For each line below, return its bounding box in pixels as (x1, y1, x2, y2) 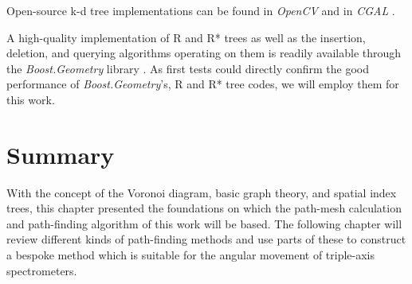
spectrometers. (6, 262, 77, 278)
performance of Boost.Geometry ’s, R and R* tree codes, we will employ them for (6, 76, 399, 92)
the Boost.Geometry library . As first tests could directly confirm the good (6, 60, 369, 76)
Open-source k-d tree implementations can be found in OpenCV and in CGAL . (6, 2, 395, 18)
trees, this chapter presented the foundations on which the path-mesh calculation (6, 200, 402, 216)
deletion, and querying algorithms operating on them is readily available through (6, 45, 402, 61)
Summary (6, 138, 115, 170)
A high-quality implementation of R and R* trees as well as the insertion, (6, 29, 366, 45)
